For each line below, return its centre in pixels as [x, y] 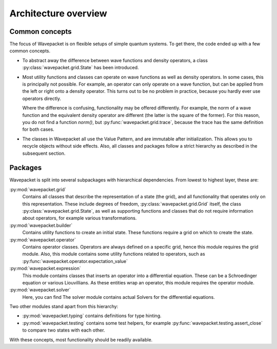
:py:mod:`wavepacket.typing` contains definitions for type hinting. [92, 316]
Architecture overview [58, 13]
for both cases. [38, 129]
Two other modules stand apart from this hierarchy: [64, 306]
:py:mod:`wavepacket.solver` [40, 290]
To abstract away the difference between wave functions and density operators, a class [115, 60]
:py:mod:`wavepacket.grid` [38, 189]
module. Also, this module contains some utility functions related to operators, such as [114, 254]
